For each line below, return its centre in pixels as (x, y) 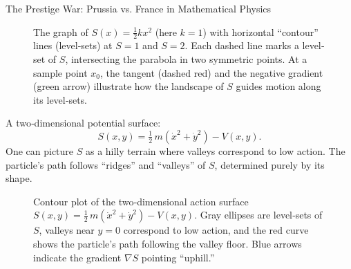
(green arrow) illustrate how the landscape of (129, 86)
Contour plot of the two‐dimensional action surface (141, 201)
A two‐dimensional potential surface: (83, 123)
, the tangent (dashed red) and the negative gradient (212, 72)
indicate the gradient (77, 257)
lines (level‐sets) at (73, 45)
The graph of (61, 31)
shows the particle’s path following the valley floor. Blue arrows (168, 243)
